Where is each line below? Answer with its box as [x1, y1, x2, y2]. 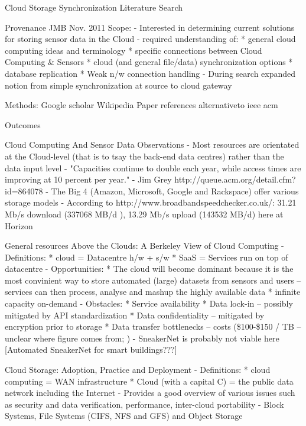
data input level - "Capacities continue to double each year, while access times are [5, 161, 301, 174]
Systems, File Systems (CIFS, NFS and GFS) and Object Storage [5, 409, 243, 422]
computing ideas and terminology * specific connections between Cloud [5, 44, 262, 56]
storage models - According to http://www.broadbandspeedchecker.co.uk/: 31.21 [5, 196, 297, 209]
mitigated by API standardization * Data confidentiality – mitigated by [5, 308, 265, 321]
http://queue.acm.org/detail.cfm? [174, 173, 296, 186]
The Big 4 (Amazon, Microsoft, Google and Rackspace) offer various [51, 184, 299, 197]
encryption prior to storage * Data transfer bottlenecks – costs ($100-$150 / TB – [5, 320, 301, 333]
